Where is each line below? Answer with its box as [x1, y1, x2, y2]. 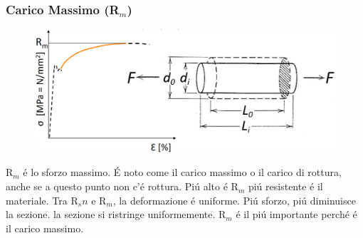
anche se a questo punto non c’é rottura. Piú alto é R [6, 179, 238, 194]
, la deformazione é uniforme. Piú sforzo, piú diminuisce [112, 192, 356, 207]
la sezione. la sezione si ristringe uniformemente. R [6, 207, 226, 222]
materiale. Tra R [6, 192, 78, 207]
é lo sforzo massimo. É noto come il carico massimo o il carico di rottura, [23, 165, 342, 180]
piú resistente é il [248, 179, 323, 194]
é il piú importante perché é [236, 207, 357, 222]
